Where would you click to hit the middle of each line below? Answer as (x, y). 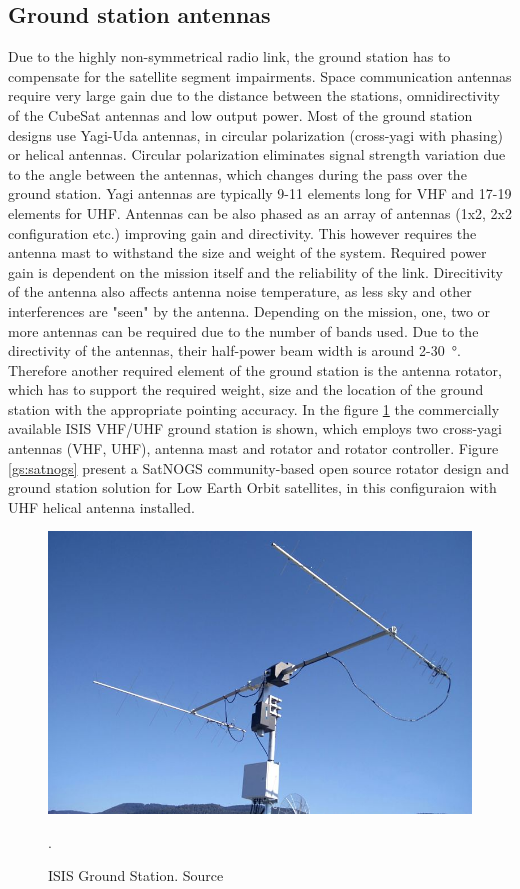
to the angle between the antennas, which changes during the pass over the (237, 173)
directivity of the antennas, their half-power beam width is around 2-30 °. (234, 350)
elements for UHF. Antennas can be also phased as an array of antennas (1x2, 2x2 (260, 212)
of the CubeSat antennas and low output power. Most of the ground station (240, 114)
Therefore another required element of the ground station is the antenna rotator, (255, 369)
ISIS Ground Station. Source (136, 875)
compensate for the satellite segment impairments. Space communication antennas (260, 75)
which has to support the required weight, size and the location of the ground (246, 389)
